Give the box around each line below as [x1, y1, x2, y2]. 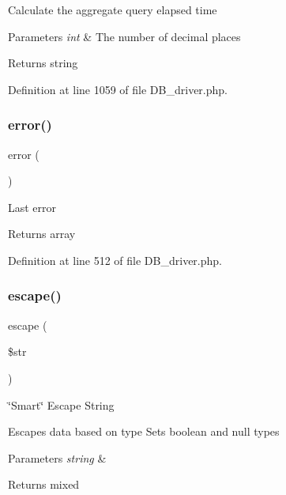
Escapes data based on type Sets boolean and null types [8, 423, 280, 440]
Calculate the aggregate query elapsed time [8, 2, 217, 17]
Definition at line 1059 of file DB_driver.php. [8, 81, 228, 97]
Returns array [8, 225, 76, 242]
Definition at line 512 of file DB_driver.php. [8, 251, 222, 268]
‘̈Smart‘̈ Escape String [8, 396, 115, 413]
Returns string [8, 55, 78, 71]
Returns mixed [8, 476, 80, 493]
